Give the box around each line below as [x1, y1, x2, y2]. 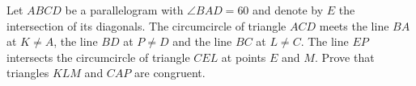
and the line [172, 33, 232, 50]
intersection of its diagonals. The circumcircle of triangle [6, 17, 287, 34]
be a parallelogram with [65, 2, 184, 18]
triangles [6, 64, 49, 81]
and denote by [253, 2, 324, 18]
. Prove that [314, 48, 375, 65]
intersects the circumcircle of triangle [6, 48, 190, 65]
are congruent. [134, 64, 206, 81]
